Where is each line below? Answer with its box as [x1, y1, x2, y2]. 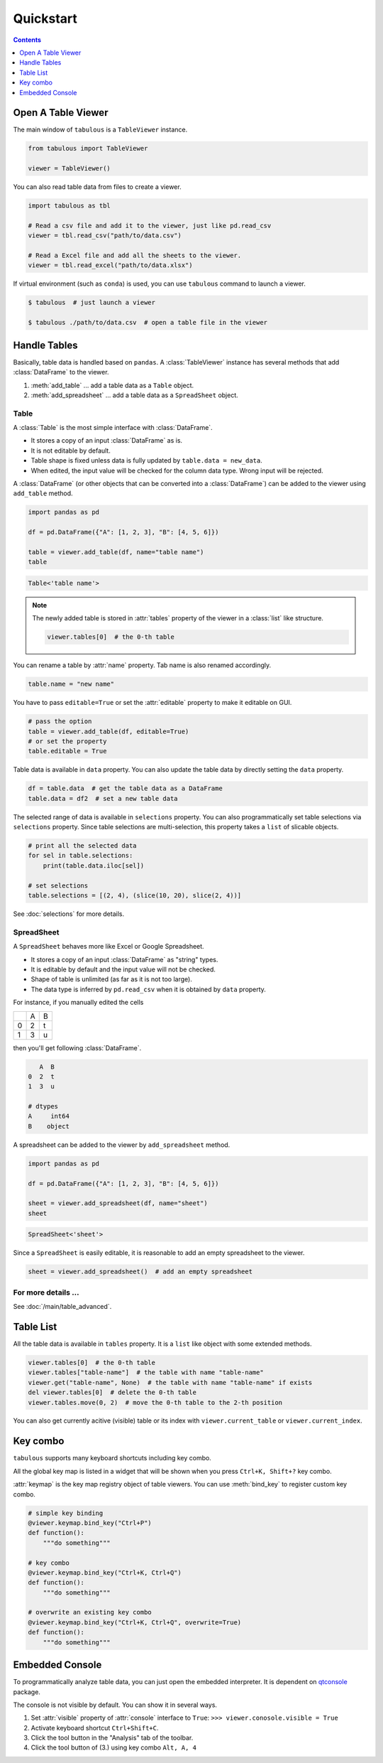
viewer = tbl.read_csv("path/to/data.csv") [28, 232, 182, 239]
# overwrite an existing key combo [28, 1608, 152, 1617]
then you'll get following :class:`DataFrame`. [13, 1043, 142, 1052]
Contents [13, 36, 42, 44]
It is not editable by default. [30, 446, 111, 455]
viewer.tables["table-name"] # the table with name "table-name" [28, 1369, 264, 1376]
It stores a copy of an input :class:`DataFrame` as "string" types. [30, 955, 218, 964]
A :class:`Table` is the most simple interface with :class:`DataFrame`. [13, 424, 213, 432]
